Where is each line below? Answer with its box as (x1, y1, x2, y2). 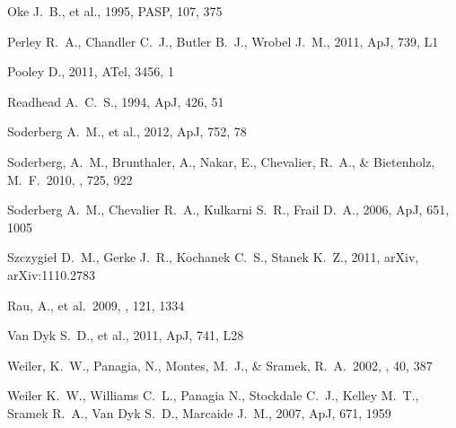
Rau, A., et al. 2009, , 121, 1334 (7, 295, 185, 314)
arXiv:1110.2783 (7, 265, 96, 284)
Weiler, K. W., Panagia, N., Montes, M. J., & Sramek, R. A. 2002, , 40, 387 (7, 355, 433, 374)
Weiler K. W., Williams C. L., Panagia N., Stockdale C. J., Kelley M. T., (7, 386, 419, 405)
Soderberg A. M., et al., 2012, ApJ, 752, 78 (7, 122, 247, 141)
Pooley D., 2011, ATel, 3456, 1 (7, 62, 174, 81)
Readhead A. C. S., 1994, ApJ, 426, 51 (7, 92, 224, 110)
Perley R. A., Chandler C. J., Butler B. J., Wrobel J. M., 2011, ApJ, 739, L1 (7, 31, 439, 50)
